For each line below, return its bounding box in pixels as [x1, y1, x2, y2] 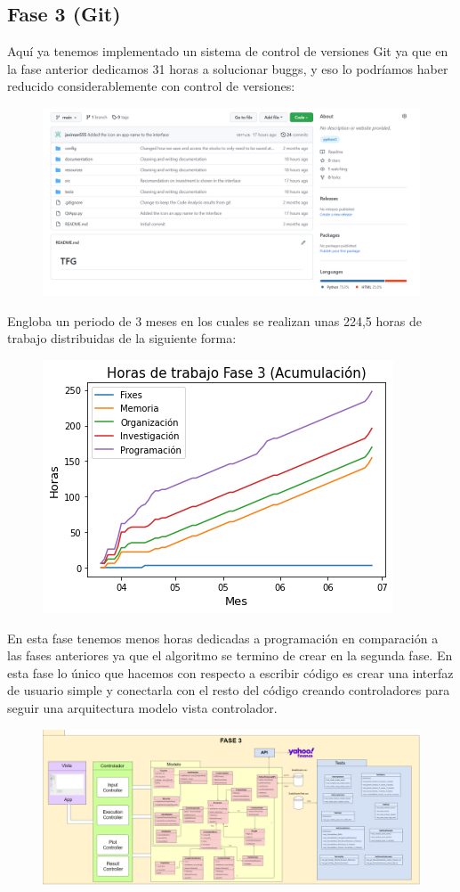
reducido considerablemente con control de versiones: [7, 77, 295, 95]
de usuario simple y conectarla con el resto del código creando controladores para [7, 681, 450, 700]
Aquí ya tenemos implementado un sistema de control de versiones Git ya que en [7, 42, 448, 61]
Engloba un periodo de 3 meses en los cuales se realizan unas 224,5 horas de [7, 311, 422, 330]
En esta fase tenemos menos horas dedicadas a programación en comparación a [7, 628, 439, 647]
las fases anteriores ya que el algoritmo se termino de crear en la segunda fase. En [7, 646, 453, 665]
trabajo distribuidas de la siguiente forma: [7, 329, 237, 348]
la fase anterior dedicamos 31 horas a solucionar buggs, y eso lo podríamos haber [7, 59, 448, 78]
